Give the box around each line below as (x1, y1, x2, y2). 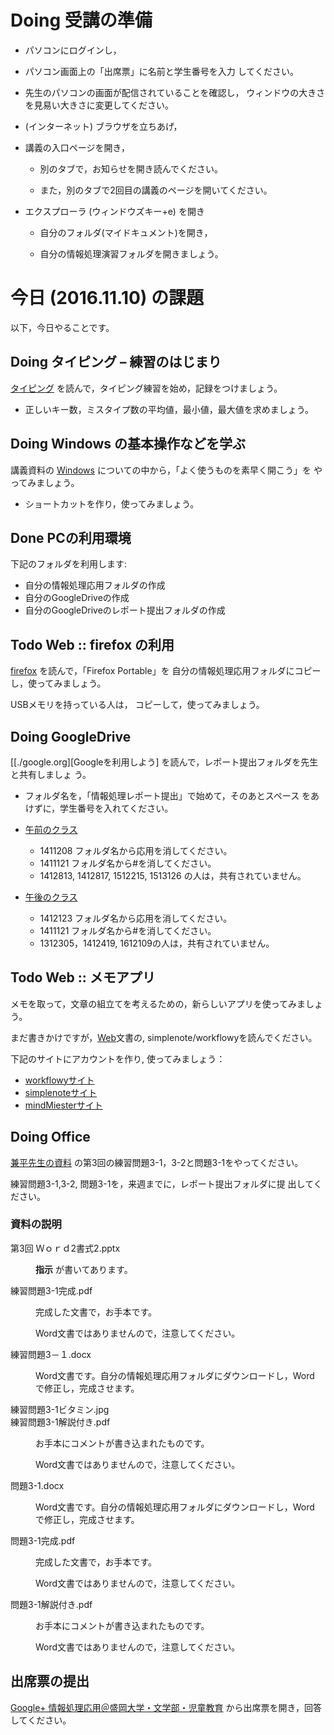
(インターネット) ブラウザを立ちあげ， (24, 120, 183, 132)
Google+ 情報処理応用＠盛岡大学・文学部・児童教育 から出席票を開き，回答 (10, 1701, 323, 1713)
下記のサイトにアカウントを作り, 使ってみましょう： (10, 1052, 226, 1065)
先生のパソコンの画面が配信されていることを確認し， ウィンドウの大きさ (24, 86, 326, 98)
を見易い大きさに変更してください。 (24, 99, 174, 111)
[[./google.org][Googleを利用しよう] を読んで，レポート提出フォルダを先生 (10, 756, 319, 768)
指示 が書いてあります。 (35, 1263, 133, 1275)
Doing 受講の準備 (10, 9, 153, 32)
